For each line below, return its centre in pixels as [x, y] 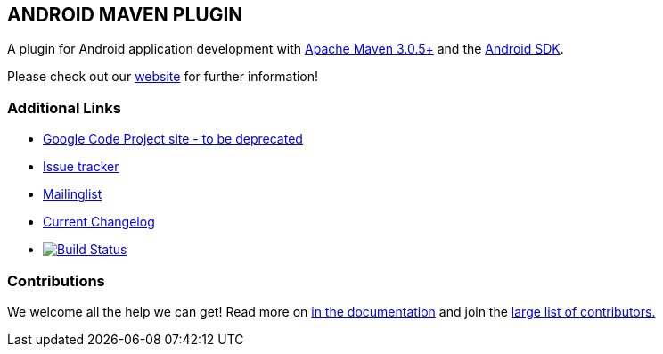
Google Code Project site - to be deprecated [173, 139]
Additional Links [64, 107]
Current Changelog [99, 222]
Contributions [56, 280]
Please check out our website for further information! [163, 77]
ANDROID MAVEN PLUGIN [125, 15]
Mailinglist [73, 194]
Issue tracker [81, 167]
